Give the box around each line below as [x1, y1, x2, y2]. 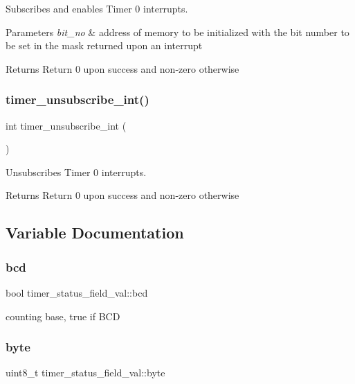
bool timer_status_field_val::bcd [6, 285, 148, 299]
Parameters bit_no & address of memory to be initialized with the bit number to [6, 24, 349, 39]
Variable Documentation [6, 222, 184, 243]
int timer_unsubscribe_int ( [6, 118, 127, 132]
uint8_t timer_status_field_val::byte [6, 365, 165, 380]
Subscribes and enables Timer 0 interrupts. [6, 1, 188, 15]
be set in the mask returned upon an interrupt [6, 38, 203, 53]
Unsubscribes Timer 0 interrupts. [6, 164, 147, 179]
